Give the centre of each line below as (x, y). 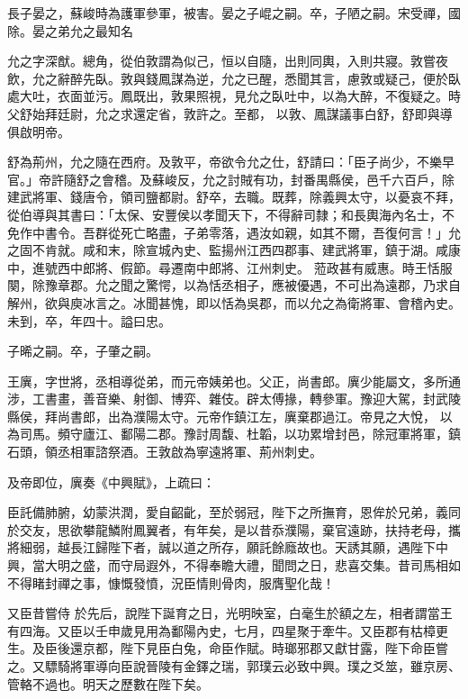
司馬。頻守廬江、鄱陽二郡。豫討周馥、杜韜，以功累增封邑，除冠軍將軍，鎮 (240, 434)
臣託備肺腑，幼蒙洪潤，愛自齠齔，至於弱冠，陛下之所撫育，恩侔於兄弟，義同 (234, 512)
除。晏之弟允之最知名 (70, 30)
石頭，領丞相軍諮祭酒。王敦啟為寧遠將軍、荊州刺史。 (165, 452)
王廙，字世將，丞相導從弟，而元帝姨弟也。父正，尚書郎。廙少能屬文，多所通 (234, 381)
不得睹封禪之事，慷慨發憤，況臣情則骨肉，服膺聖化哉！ (171, 582)
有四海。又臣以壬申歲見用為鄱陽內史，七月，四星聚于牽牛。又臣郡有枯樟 (221, 630)
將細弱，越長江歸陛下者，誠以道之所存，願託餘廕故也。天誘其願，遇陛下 (221, 547)
